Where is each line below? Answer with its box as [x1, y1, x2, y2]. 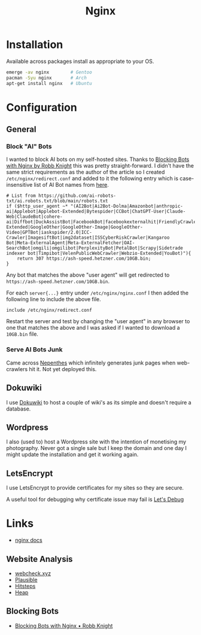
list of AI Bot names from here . [33, 181, 109, 189]
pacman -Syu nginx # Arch [6, 75, 87, 81]
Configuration [6, 101, 78, 114]
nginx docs [14, 537, 43, 544]
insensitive [6, 181, 33, 189]
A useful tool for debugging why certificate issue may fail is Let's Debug [6, 496, 184, 503]
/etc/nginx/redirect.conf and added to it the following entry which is [6, 175, 178, 182]
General [6, 124, 37, 135]
